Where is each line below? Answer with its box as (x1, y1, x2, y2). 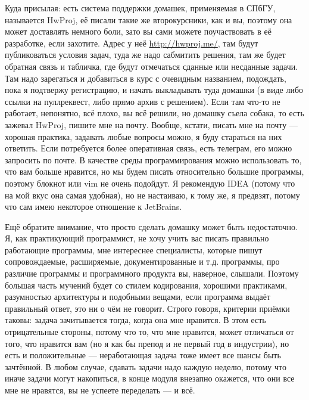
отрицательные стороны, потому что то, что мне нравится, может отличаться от (5, 325, 294, 338)
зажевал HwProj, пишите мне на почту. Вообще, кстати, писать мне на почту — (5, 118, 298, 131)
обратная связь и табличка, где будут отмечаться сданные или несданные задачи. (5, 60, 298, 72)
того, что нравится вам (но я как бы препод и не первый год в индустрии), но (5, 337, 289, 349)
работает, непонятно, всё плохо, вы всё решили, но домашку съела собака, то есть (5, 107, 304, 119)
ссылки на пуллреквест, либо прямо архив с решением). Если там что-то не (5, 95, 280, 107)
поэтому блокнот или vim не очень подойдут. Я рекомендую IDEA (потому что (5, 176, 295, 189)
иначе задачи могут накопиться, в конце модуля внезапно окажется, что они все (5, 372, 295, 385)
